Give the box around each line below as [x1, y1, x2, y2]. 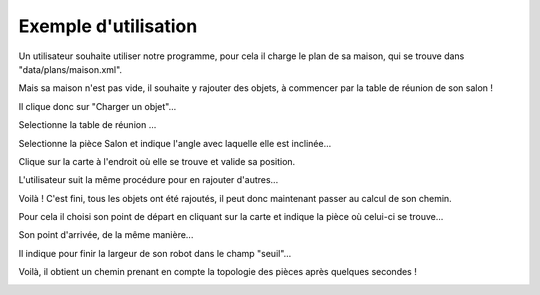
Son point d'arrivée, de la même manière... [18, 229, 194, 241]
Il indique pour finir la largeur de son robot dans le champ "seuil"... [18, 247, 292, 259]
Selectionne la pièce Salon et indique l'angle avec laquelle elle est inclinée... [18, 137, 332, 149]
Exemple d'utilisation [18, 15, 198, 37]
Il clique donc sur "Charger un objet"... [18, 100, 177, 112]
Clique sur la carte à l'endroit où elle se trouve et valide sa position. [18, 155, 296, 167]
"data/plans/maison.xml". [18, 63, 123, 75]
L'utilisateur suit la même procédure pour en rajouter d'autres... [18, 174, 279, 186]
